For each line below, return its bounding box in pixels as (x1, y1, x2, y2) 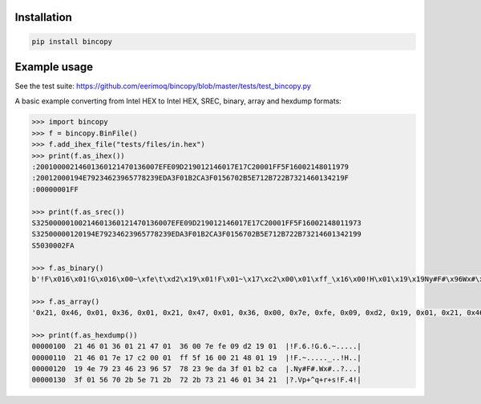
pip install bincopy (31, 37, 112, 46)
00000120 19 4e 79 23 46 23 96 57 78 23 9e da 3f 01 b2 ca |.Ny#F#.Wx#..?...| (31, 365, 362, 374)
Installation (14, 10, 72, 24)
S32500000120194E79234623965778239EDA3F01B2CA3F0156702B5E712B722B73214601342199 (31, 229, 362, 239)
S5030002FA (31, 240, 75, 250)
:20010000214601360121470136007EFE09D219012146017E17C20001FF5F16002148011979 (31, 163, 349, 172)
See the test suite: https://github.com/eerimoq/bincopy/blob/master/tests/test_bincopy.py (14, 81, 312, 91)
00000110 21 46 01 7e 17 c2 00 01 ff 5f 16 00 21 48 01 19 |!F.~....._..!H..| (31, 353, 362, 362)
